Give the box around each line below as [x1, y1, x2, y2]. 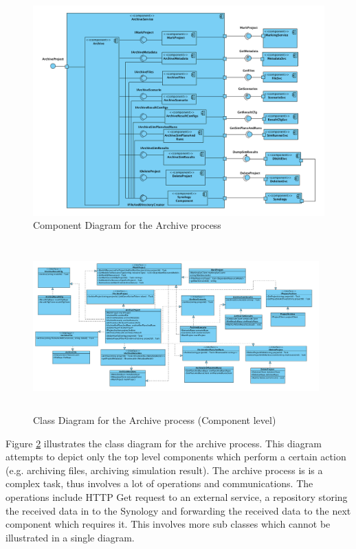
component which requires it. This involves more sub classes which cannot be [5, 517, 331, 531]
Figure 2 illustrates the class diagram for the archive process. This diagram [5, 436, 322, 450]
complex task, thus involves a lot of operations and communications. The [5, 476, 313, 491]
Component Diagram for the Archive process [33, 218, 221, 232]
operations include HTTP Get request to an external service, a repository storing [5, 489, 348, 504]
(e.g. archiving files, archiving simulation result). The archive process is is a [5, 462, 323, 477]
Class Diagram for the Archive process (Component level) [33, 413, 276, 427]
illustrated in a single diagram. [5, 530, 135, 544]
